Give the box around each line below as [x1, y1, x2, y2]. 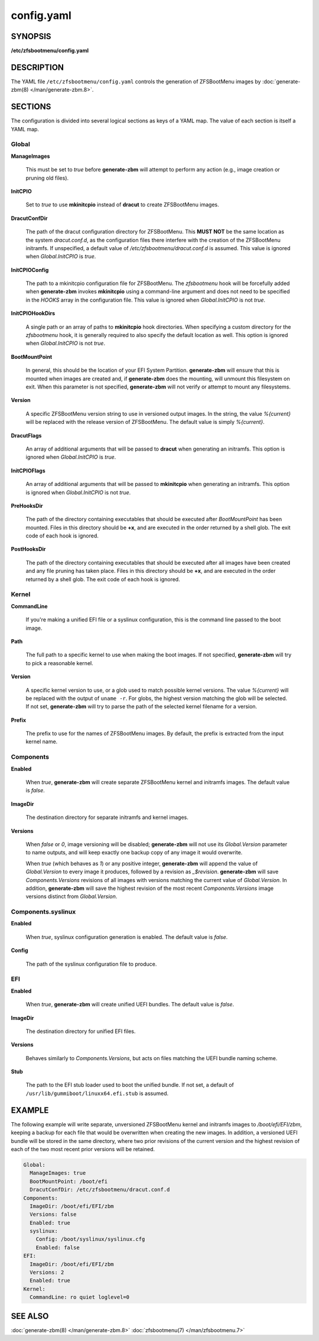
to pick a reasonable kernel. [25, 659, 94, 666]
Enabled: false [35, 1244, 80, 1251]
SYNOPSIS [11, 31, 51, 41]
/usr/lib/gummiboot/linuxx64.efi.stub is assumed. [25, 1090, 169, 1097]
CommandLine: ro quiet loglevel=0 [30, 1294, 130, 1301]
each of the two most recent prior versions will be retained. [11, 1145, 155, 1152]
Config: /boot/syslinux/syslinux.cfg [35, 1236, 145, 1243]
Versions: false [30, 1211, 77, 1218]
